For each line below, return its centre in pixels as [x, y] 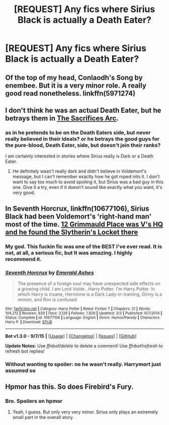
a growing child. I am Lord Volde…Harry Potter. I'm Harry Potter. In [86, 289]
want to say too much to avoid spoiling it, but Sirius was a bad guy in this [88, 182]
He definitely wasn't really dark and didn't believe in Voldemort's [79, 171]
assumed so [21, 370]
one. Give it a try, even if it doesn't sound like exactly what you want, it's [87, 187]
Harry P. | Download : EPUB [29, 322]
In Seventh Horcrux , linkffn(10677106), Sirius [77, 208]
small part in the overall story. [43, 417]
